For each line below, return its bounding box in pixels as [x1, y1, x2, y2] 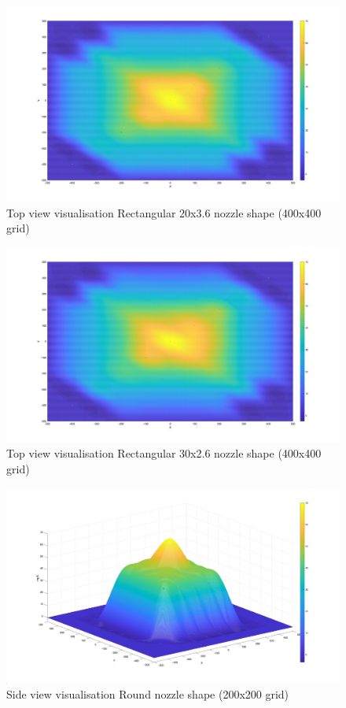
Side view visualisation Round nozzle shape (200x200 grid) [6, 686, 289, 702]
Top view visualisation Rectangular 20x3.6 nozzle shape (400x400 [6, 204, 322, 221]
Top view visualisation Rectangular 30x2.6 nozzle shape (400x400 [6, 445, 322, 461]
